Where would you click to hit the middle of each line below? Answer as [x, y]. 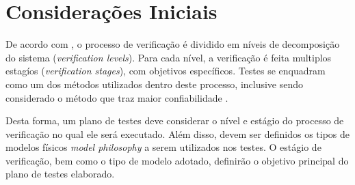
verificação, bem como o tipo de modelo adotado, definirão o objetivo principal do [177, 160]
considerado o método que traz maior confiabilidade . [117, 97]
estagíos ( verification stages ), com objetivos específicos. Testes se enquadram [166, 71]
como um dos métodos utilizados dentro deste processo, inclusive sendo [155, 84]
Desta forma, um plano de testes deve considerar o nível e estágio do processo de [175, 120]
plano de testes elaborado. [60, 174]
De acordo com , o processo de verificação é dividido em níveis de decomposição [173, 44]
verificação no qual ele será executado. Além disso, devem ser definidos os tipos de [178, 133]
